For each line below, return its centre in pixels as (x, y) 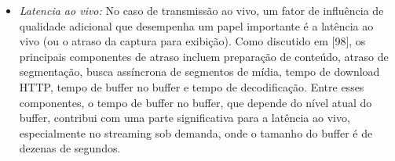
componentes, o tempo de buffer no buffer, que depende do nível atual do (196, 102)
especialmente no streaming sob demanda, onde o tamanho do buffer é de (196, 132)
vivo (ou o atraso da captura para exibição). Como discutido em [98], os (192, 41)
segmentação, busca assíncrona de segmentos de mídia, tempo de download (199, 72)
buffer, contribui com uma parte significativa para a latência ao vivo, (185, 118)
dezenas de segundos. (70, 148)
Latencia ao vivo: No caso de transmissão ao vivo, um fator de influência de (201, 10)
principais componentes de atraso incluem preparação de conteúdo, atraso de (204, 56)
